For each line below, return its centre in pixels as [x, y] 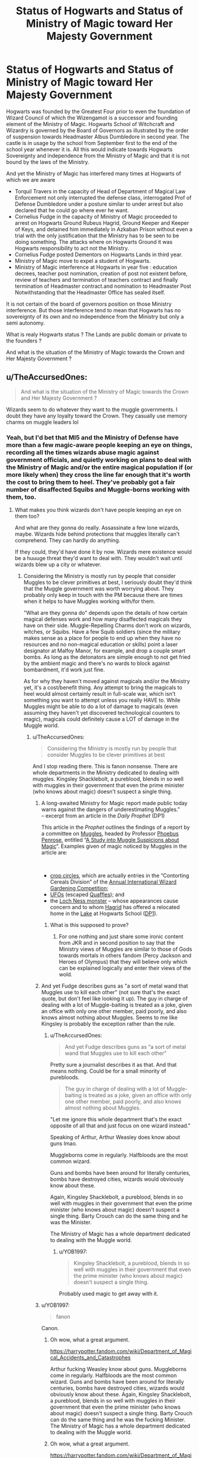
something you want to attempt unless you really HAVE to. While [102, 700]
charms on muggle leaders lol [42, 422]
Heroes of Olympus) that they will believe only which [123, 962]
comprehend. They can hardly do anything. [67, 541]
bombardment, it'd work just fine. [64, 670]
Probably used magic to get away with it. [109, 1294]
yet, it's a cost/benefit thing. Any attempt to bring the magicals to [103, 687]
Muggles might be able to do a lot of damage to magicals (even [101, 706]
